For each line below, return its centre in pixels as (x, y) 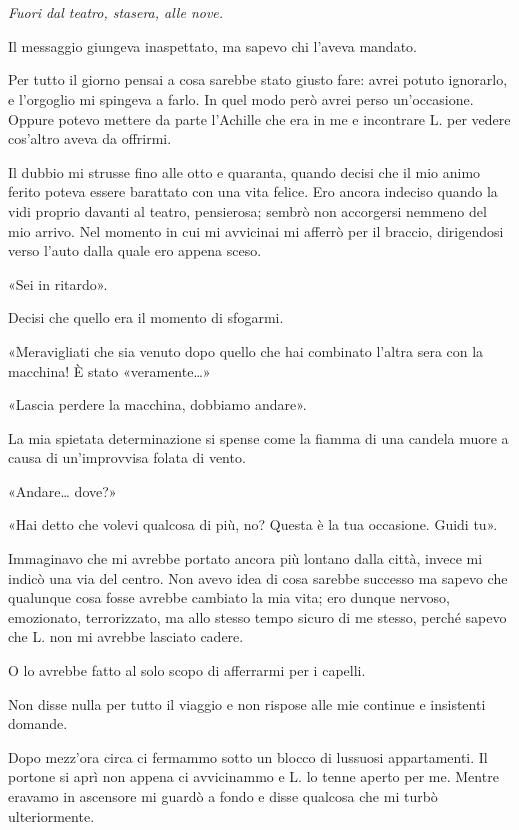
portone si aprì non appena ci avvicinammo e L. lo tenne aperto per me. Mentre (253, 776)
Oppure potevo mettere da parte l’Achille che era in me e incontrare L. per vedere (259, 118)
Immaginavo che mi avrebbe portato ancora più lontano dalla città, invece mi (245, 558)
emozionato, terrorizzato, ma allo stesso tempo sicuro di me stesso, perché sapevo (257, 616)
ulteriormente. (51, 815)
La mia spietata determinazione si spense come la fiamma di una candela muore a (258, 437)
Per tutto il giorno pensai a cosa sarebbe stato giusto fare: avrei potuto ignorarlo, (258, 79)
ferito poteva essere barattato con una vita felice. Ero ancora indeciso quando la (253, 191)
